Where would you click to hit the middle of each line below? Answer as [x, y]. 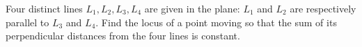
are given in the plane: [192, 8]
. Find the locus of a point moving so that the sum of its [216, 22]
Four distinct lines [44, 8]
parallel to [27, 22]
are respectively [323, 8]
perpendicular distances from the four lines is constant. [123, 36]
